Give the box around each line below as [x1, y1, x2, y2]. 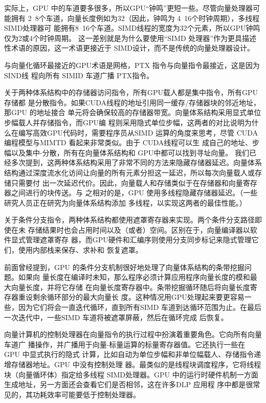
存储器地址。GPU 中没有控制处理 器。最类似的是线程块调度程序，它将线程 [11, 359, 261, 369]
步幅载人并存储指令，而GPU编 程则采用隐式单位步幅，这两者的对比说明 [4, 117, 245, 127]
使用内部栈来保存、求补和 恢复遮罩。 [18, 244, 143, 255]
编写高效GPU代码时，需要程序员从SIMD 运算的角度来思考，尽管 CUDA [18, 127, 258, 138]
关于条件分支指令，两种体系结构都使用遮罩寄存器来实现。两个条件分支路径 [4, 214, 255, 225]
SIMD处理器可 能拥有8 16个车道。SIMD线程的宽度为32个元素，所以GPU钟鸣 [4, 23, 260, 33]
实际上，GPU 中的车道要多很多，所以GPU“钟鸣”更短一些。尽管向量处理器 [4, 3, 253, 13]
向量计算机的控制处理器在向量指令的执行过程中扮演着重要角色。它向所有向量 [4, 329, 262, 340]
